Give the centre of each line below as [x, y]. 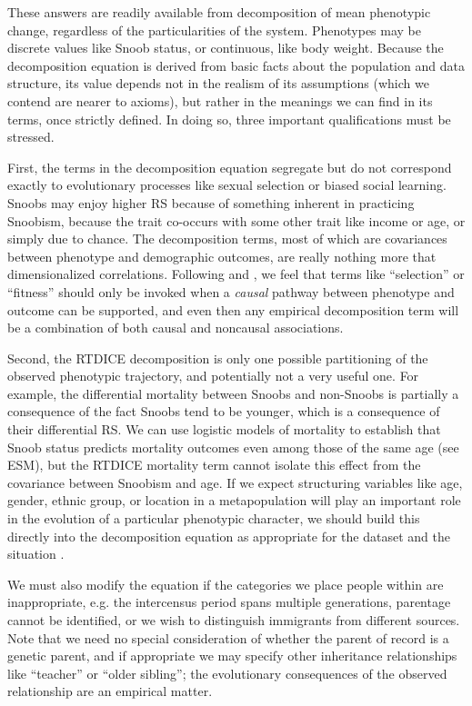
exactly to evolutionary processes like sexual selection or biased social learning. [227, 185]
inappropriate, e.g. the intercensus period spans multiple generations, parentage [229, 602]
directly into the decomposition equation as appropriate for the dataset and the [229, 536]
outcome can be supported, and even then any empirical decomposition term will [233, 309]
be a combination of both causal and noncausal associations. [176, 328]
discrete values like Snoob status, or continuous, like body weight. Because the [226, 48]
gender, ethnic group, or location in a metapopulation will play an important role [234, 500]
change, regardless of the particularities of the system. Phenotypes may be [215, 30]
